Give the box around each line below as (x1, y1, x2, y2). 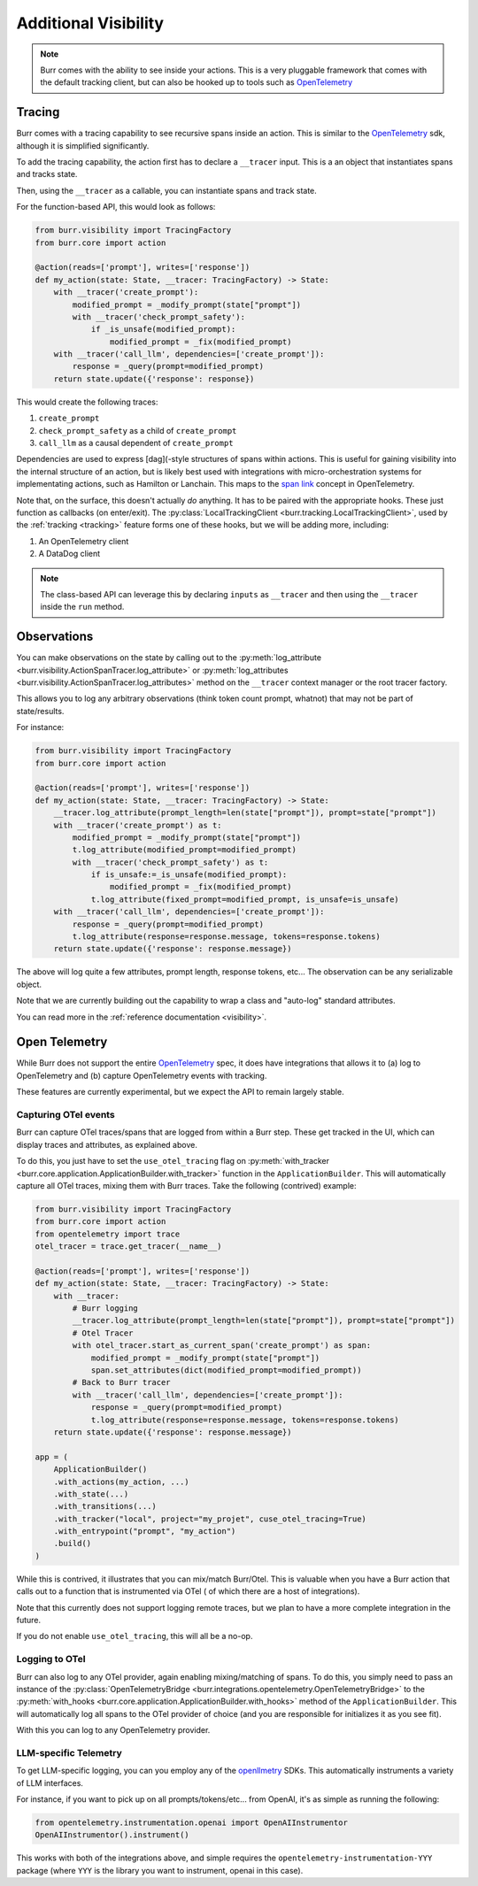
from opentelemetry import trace (35, 1228, 181, 1239)
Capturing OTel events (16, 1109, 115, 1121)
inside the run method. (40, 602, 125, 612)
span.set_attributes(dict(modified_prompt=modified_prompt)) (90, 1366, 362, 1375)
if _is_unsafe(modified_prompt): (90, 324, 236, 335)
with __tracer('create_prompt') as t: (53, 820, 222, 830)
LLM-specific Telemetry (16, 1746, 123, 1759)
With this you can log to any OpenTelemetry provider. (16, 1725, 211, 1736)
